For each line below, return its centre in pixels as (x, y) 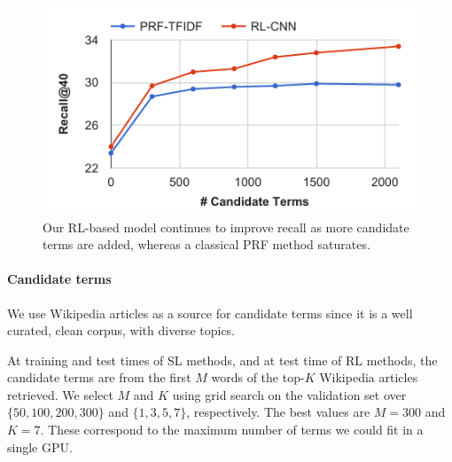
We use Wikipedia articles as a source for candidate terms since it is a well (210, 313)
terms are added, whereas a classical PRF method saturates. (207, 244)
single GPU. (40, 446)
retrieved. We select (60, 394)
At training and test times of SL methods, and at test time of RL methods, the (222, 360)
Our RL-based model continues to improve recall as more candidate (226, 227)
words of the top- (258, 377)
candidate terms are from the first (99, 377)
